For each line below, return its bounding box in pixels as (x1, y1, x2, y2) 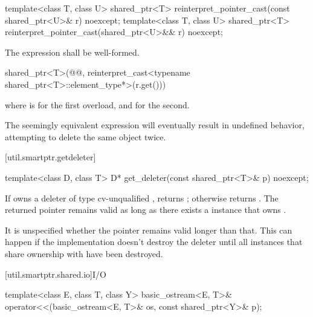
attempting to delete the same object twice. (5, 130, 166, 143)
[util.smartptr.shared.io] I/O (5, 267, 106, 280)
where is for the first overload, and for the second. (5, 98, 190, 111)
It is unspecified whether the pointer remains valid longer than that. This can (5, 223, 292, 236)
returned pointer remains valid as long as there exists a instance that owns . (5, 203, 286, 216)
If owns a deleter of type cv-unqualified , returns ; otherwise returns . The (5, 191, 279, 204)
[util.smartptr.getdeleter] (5, 151, 96, 163)
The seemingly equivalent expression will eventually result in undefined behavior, (5, 119, 305, 131)
